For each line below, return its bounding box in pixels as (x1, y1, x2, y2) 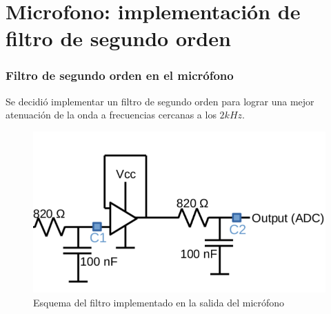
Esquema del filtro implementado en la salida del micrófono (33, 295, 285, 309)
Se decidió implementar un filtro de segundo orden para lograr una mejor (6, 94, 314, 108)
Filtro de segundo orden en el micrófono (6, 67, 234, 84)
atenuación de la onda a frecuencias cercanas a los (6, 107, 217, 122)
